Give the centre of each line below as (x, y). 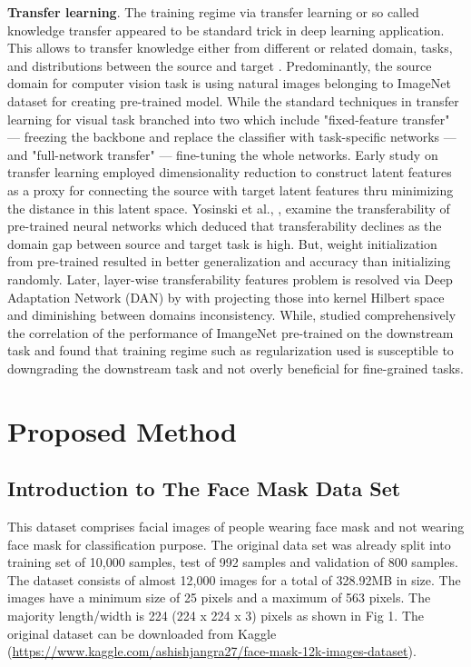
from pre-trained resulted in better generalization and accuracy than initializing (229, 261)
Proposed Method (122, 430)
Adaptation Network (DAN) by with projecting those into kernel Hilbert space (226, 297)
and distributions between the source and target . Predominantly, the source (220, 65)
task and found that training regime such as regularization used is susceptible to (231, 350)
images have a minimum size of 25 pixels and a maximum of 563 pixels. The (219, 597)
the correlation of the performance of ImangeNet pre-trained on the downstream (231, 332)
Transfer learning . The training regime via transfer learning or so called (213, 12)
